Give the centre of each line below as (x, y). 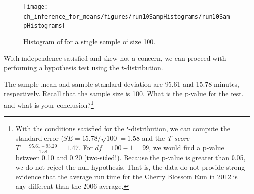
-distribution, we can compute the (179, 128)
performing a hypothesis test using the (62, 68)
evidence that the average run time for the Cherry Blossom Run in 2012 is (127, 176)
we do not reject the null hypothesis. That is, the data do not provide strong (130, 167)
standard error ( (40, 138)
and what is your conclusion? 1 (49, 104)
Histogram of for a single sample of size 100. (90, 41)
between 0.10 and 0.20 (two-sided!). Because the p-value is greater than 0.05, (130, 157)
